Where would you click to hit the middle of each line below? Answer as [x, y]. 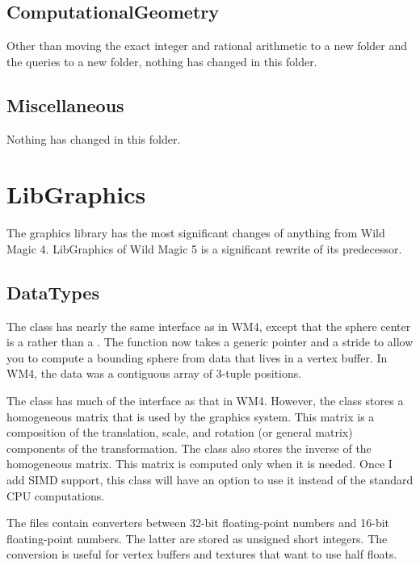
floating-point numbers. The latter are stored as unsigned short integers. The [197, 538]
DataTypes [53, 292]
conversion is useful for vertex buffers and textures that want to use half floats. [202, 554]
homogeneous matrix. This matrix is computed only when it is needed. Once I [199, 464]
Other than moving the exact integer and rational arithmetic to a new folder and [207, 46]
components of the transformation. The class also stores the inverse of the [189, 448]
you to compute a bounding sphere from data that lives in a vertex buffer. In [197, 357]
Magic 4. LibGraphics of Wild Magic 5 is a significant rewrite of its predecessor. [204, 248]
